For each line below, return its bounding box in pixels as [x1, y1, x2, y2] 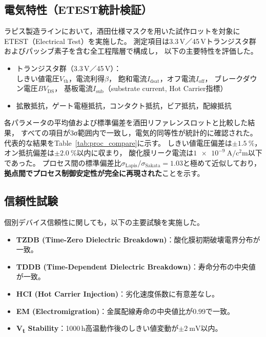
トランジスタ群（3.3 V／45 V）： [16, 62, 121, 73]
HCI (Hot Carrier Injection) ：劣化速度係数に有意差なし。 [16, 288, 219, 299]
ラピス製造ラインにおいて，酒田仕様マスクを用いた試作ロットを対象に [4, 26, 240, 36]
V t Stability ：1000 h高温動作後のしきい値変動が [16, 323, 179, 334]
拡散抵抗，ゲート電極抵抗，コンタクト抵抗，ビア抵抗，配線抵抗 [16, 100, 232, 110]
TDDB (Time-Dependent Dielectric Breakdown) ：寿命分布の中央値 [16, 261, 256, 272]
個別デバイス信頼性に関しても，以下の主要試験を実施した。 [4, 216, 204, 227]
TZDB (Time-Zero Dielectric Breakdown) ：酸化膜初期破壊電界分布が [16, 234, 260, 244]
